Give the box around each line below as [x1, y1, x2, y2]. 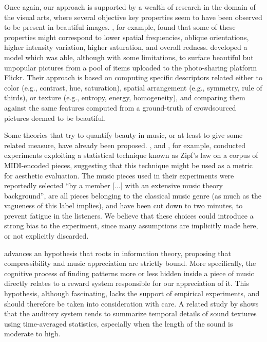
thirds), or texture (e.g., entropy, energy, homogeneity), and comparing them [4, 92, 245, 103]
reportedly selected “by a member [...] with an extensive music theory [4, 180, 223, 191]
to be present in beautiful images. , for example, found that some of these [4, 22, 236, 32]
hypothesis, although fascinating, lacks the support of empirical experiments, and [4, 288, 260, 299]
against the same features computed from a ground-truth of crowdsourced [4, 102, 236, 113]
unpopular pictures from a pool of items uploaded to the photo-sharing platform [4, 62, 257, 73]
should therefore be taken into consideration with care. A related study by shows [4, 298, 259, 309]
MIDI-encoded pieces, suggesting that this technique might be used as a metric [4, 159, 253, 170]
